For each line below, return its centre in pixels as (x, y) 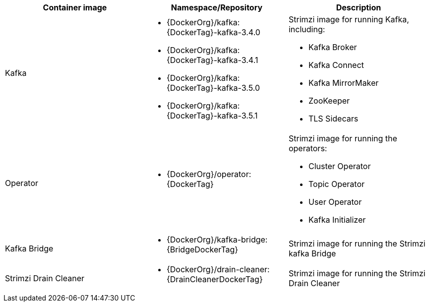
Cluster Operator (339, 166)
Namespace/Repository (217, 7)
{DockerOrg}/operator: (209, 174)
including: (307, 29)
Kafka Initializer (337, 220)
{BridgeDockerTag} (202, 249)
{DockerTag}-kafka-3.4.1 (212, 60)
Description (359, 7)
